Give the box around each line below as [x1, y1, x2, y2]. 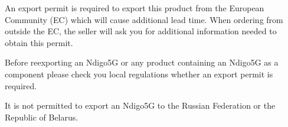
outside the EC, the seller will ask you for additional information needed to [5, 25, 277, 37]
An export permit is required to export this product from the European [5, 2, 264, 14]
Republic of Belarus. [5, 110, 78, 123]
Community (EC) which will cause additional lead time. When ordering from [5, 13, 283, 25]
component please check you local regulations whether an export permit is [5, 67, 273, 80]
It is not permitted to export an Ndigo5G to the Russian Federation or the [5, 99, 276, 112]
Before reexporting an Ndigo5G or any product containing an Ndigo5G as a [5, 56, 279, 69]
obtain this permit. [5, 36, 73, 48]
